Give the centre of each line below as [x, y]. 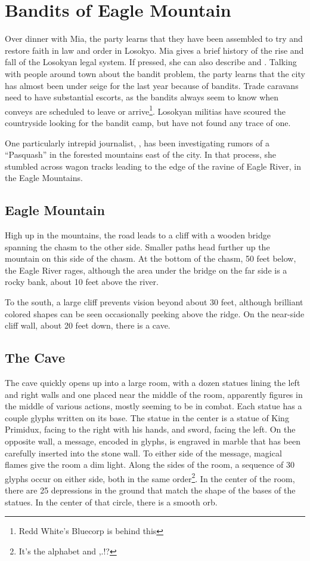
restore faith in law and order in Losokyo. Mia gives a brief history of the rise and [154, 50]
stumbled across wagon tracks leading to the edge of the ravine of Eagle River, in [153, 166]
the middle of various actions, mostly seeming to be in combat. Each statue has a [154, 406]
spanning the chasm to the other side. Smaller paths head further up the [137, 246]
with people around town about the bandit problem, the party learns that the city [155, 73]
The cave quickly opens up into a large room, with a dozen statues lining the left [153, 383]
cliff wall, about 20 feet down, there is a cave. [88, 325]
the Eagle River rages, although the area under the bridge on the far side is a [146, 270]
